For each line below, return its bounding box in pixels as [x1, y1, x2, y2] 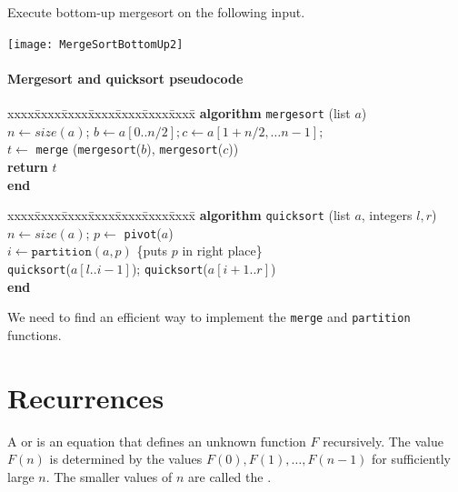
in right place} [182, 241, 263, 260]
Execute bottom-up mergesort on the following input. [7, 3, 305, 21]
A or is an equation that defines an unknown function [7, 431, 306, 450]
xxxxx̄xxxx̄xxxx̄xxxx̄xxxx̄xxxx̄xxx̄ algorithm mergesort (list [7, 104, 351, 123]
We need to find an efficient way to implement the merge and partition [7, 307, 411, 326]
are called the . [188, 467, 272, 486]
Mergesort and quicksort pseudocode [7, 68, 244, 87]
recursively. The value [323, 431, 443, 450]
